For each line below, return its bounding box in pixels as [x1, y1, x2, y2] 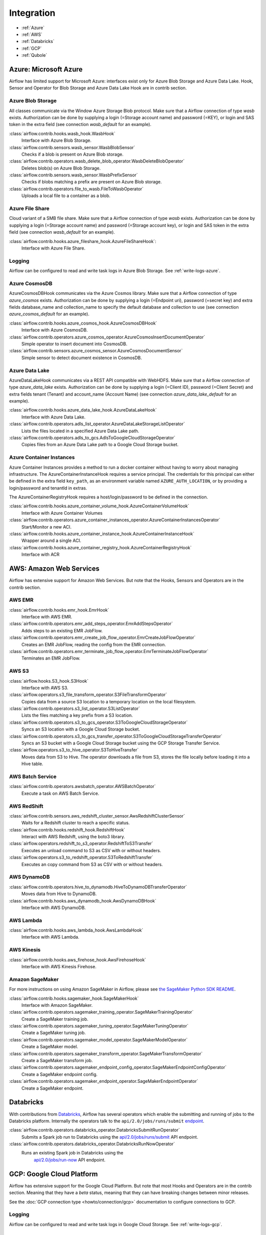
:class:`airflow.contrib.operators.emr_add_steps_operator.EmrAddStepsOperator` [9, 620, 173, 627]
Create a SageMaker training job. [21, 1016, 89, 1022]
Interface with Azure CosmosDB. [21, 327, 88, 333]
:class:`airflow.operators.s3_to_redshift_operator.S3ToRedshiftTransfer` [9, 855, 154, 861]
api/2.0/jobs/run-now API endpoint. [33, 1156, 106, 1163]
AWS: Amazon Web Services [9, 565, 100, 573]
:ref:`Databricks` [21, 39, 55, 44]
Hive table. [21, 761, 44, 767]
